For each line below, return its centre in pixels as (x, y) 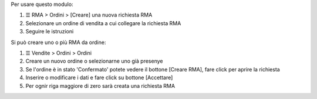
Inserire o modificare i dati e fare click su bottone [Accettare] (99, 78)
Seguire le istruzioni (50, 32)
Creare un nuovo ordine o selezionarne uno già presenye (94, 61)
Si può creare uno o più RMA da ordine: (58, 42)
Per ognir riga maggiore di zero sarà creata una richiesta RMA (100, 86)
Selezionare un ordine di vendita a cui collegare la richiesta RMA (103, 23)
